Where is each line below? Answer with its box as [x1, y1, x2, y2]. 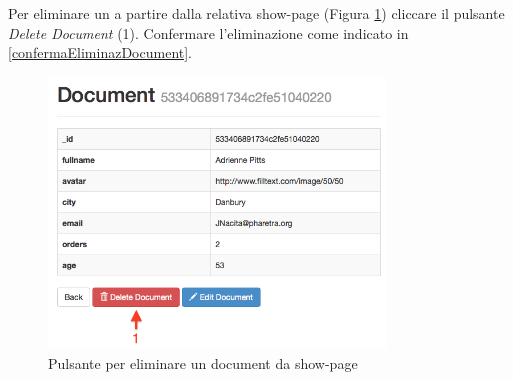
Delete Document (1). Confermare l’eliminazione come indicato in [8, 22, 409, 43]
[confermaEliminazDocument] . [8, 42, 193, 63]
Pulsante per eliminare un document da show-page [48, 352, 358, 373]
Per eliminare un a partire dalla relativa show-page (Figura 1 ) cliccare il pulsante [8, 3, 505, 23]
